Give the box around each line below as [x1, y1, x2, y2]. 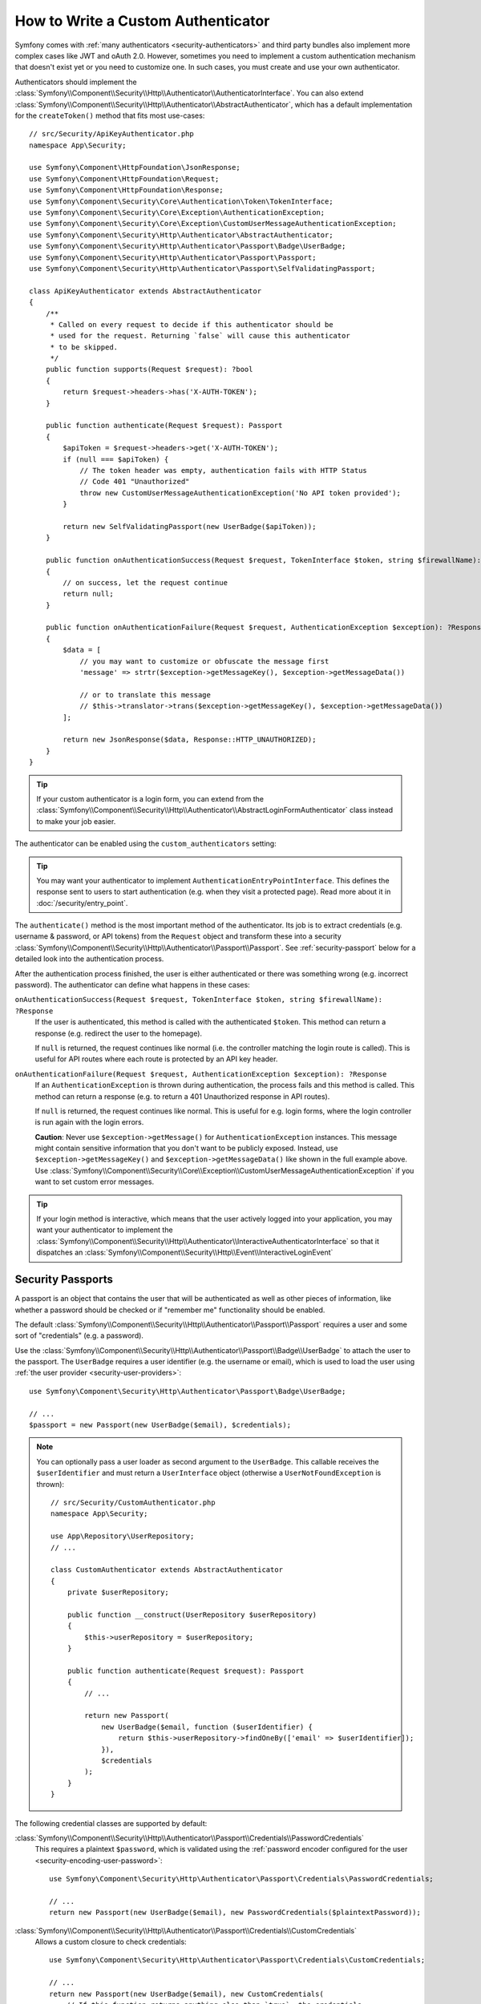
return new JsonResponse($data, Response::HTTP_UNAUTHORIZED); [63, 735, 317, 745]
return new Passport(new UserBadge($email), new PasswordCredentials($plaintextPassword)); [49, 1908, 421, 1917]
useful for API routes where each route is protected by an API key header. [34, 1054, 278, 1064]
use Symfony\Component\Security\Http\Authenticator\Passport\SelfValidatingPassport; [29, 264, 376, 273]
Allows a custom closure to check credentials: [34, 1937, 188, 1947]
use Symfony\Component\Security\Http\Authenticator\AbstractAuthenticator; [29, 230, 333, 240]
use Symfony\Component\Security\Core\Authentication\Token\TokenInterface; [29, 196, 333, 206]
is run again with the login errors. [34, 1117, 144, 1127]
